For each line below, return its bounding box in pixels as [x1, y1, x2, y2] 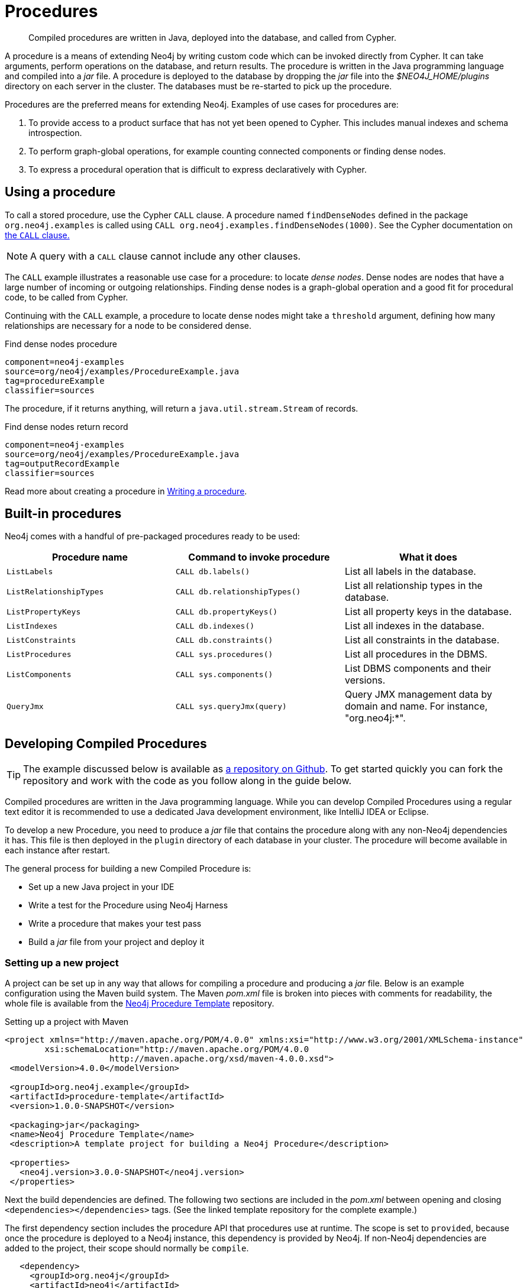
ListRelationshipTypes [7, 587, 104, 596]
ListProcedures [7, 649, 72, 659]
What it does [399, 551, 457, 564]
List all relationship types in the [344, 580, 483, 592]
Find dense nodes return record [5, 421, 128, 432]
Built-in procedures [5, 506, 122, 522]
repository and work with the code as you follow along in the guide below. [23, 775, 351, 787]
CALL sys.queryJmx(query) [175, 701, 287, 711]
